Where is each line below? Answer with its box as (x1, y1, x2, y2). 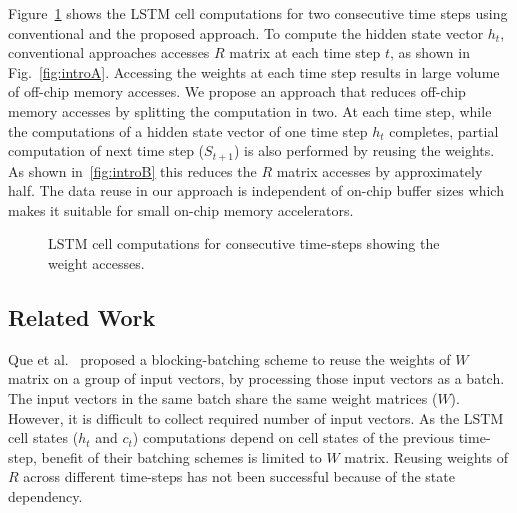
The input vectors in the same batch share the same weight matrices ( (8, 387, 438, 408)
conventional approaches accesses (8, 42, 210, 63)
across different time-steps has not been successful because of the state (23, 466, 455, 487)
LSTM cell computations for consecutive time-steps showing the (48, 233, 440, 254)
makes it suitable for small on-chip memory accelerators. (8, 199, 354, 220)
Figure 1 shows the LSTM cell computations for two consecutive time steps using (8, 3, 508, 23)
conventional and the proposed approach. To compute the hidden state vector (8, 22, 484, 43)
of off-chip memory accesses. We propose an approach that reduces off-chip (8, 81, 466, 102)
